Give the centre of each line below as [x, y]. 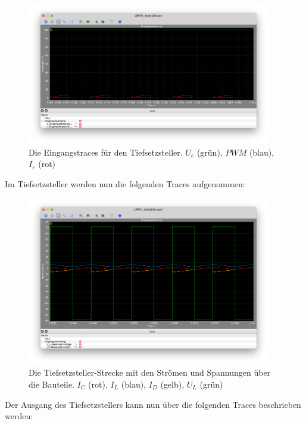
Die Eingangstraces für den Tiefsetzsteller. [106, 152]
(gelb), [172, 384]
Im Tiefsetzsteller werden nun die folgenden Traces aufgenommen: [125, 184]
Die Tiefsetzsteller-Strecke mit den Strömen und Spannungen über [150, 372]
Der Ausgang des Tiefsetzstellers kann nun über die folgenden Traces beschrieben [153, 404]
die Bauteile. [51, 384]
